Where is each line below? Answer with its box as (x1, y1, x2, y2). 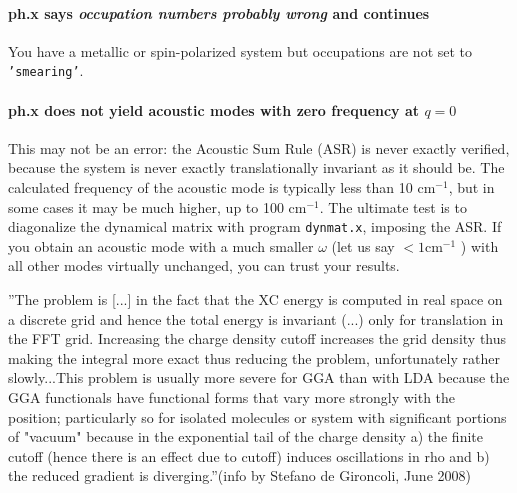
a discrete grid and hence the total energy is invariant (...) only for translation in (8, 308, 504, 329)
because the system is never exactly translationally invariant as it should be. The (8, 157, 505, 178)
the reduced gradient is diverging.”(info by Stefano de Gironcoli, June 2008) (8, 465, 471, 486)
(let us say (331, 235, 395, 256)
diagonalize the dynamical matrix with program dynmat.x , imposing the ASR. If (8, 216, 502, 237)
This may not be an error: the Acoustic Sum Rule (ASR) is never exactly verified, (8, 137, 510, 158)
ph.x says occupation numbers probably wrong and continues (8, 2, 430, 23)
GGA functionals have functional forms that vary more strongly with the (8, 387, 456, 408)
